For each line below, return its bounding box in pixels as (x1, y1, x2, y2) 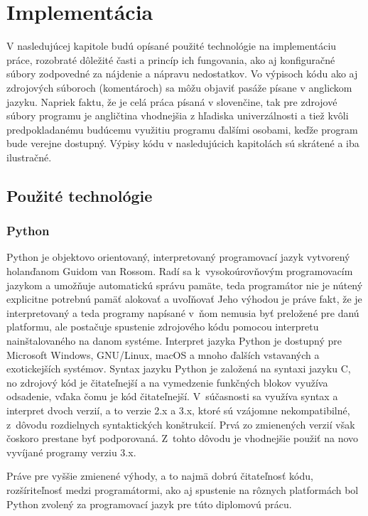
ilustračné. (6, 149, 52, 164)
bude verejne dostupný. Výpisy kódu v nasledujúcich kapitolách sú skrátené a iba (6, 136, 359, 151)
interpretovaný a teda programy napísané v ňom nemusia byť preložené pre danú (6, 305, 359, 320)
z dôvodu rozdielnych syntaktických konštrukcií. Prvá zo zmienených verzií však (6, 416, 355, 431)
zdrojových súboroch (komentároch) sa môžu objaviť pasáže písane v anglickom (6, 80, 352, 95)
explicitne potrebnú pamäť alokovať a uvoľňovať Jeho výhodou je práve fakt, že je (6, 291, 362, 306)
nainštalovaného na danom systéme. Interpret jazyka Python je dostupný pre (6, 333, 342, 348)
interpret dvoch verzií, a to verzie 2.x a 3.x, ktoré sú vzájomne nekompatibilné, (6, 403, 350, 417)
